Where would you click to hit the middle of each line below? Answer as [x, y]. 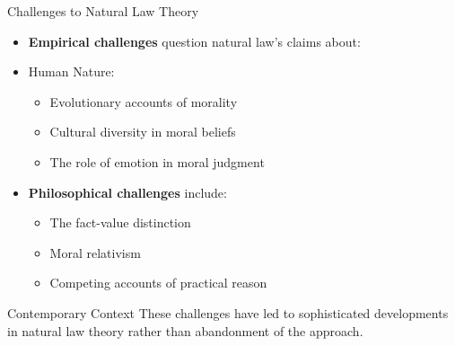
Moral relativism [95, 252]
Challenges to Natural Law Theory [103, 11]
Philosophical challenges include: [127, 192]
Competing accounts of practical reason [158, 283]
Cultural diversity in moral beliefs [143, 132]
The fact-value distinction [120, 222]
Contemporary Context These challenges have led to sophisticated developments [228, 312]
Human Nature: [71, 71]
